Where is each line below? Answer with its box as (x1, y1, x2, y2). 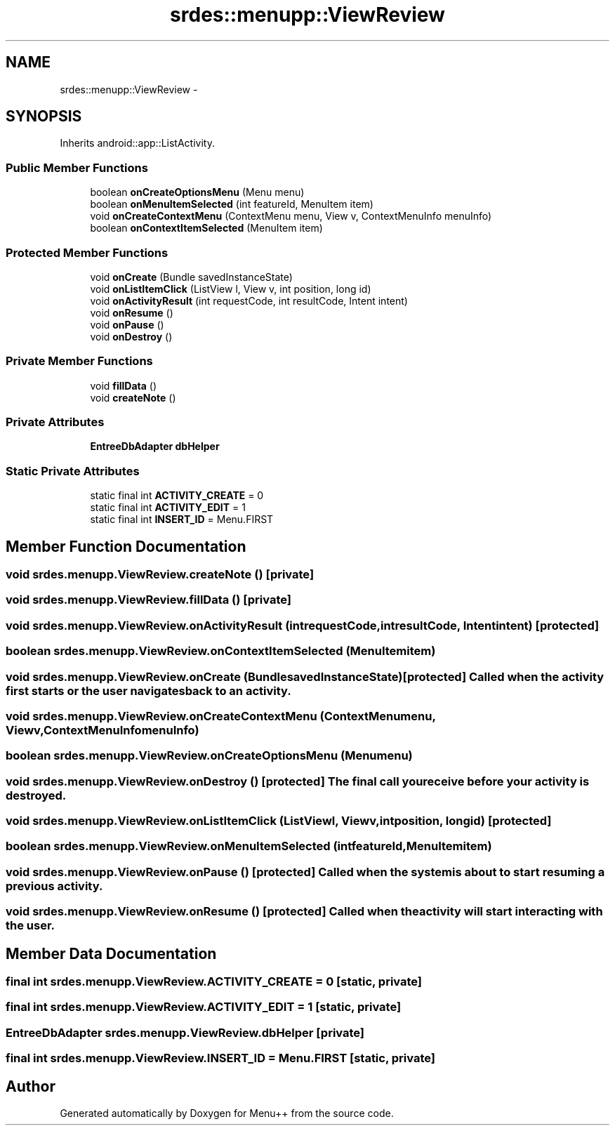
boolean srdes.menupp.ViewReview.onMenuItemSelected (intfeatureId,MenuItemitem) (6, 839, 492, 854)
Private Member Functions (6, 354, 153, 369)
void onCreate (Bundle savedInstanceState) (90, 270, 293, 283)
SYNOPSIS (6, 107, 82, 126)
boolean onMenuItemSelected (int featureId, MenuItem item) (90, 198, 373, 211)
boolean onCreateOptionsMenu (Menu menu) (90, 186, 305, 199)
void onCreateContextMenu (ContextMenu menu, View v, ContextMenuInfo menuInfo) (90, 210, 492, 223)
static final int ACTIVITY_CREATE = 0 (90, 489, 264, 502)
